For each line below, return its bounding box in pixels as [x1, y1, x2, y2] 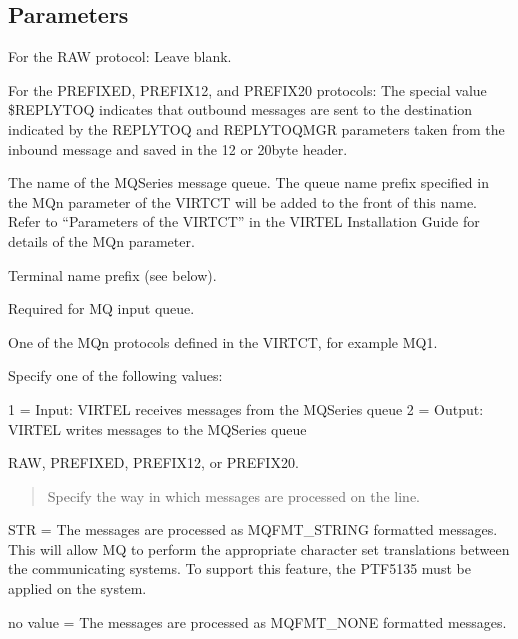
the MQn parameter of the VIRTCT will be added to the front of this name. [8, 191, 477, 212]
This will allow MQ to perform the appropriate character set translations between [8, 538, 510, 559]
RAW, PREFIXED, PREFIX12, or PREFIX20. [8, 452, 299, 473]
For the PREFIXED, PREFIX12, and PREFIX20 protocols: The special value [8, 79, 487, 100]
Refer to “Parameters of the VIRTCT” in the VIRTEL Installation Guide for [8, 211, 480, 232]
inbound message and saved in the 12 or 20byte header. [8, 138, 348, 159]
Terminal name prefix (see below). [8, 264, 217, 285]
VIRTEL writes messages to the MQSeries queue [8, 418, 307, 439]
